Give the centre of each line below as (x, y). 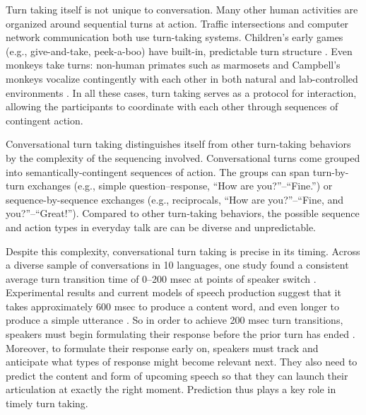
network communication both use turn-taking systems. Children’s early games (175, 37)
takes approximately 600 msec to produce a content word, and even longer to (172, 306)
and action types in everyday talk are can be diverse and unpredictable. (161, 227)
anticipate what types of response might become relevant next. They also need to (182, 362)
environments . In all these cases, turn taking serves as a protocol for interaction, (181, 92)
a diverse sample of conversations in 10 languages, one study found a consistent (177, 265)
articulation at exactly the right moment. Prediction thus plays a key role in (171, 389)
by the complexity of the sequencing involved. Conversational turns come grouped (183, 157)
